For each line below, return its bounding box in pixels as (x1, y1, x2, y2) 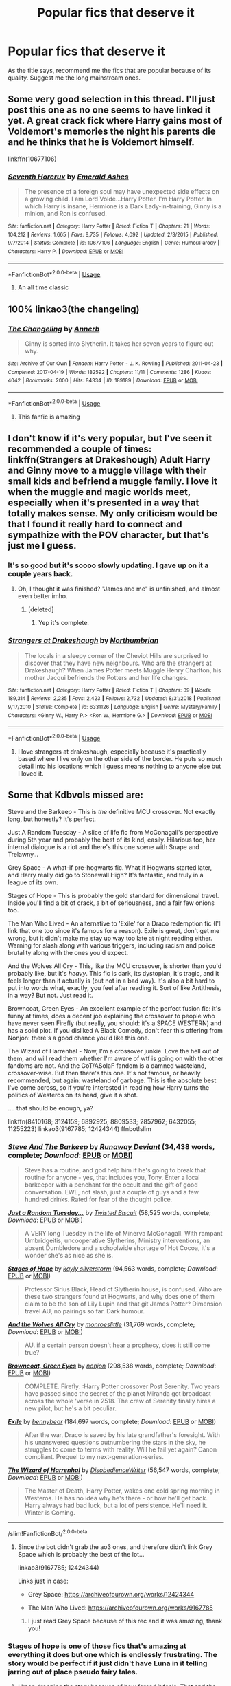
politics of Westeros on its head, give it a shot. (8, 1091, 138, 1099)
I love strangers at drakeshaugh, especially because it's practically (17, 747, 206, 756)
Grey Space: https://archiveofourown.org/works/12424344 (27, 1590, 195, 1598)
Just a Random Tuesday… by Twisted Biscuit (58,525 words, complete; (8, 1209, 211, 1217)
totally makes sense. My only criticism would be (8, 507, 218, 520)
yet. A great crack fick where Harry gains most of (8, 115, 223, 127)
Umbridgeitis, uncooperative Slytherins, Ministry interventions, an (24, 1236, 210, 1245)
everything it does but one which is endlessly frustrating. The (8, 1650, 218, 1659)
